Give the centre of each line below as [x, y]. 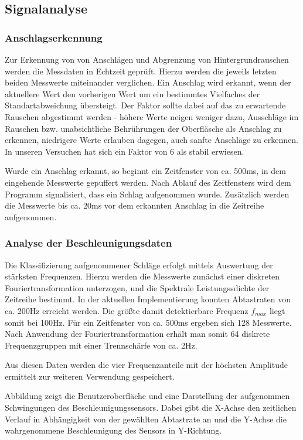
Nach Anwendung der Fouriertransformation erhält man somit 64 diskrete [137, 334]
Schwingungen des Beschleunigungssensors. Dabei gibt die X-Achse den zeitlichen [151, 407]
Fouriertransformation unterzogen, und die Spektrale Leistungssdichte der [137, 287]
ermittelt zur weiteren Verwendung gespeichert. [90, 376]
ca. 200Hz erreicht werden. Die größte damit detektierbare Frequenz [127, 310]
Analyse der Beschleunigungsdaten [88, 243]
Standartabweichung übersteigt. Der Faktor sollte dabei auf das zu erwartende [145, 105]
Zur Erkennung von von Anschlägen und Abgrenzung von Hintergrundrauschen [147, 59]
